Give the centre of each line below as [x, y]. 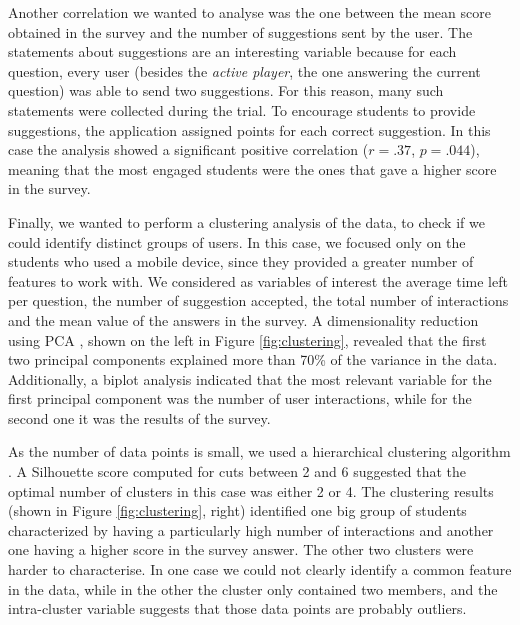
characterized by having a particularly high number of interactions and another [251, 529]
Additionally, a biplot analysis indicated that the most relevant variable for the [250, 378]
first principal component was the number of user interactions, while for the [240, 398]
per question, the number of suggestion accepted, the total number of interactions [258, 300]
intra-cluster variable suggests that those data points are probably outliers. [237, 608]
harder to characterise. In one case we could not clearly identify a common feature [260, 569]
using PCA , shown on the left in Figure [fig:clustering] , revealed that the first [247, 339]
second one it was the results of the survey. [139, 417]
